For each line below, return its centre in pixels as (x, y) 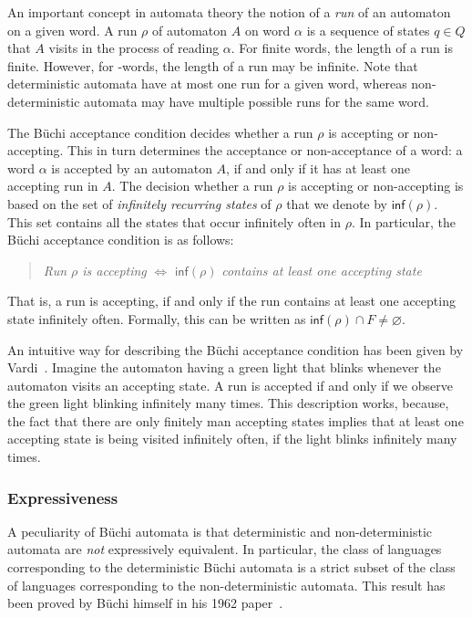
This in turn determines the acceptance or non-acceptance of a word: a (265, 150)
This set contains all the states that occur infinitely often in (174, 221)
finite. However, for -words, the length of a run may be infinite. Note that (213, 65)
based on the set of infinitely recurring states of (139, 203)
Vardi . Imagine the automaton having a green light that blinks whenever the (224, 367)
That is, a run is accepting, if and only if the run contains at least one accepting (231, 301)
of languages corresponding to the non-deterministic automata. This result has (226, 585)
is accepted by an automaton (132, 168)
